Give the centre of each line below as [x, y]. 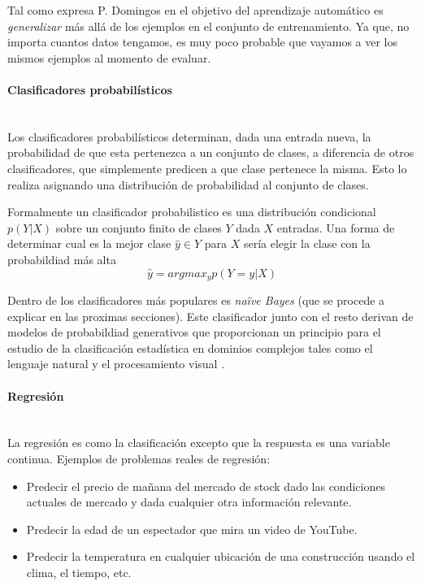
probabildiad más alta [62, 259]
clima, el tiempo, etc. [79, 572]
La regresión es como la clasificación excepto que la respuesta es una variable [199, 443]
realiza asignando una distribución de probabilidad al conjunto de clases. [188, 184]
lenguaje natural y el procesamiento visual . [116, 364]
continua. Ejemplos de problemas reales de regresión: [139, 458]
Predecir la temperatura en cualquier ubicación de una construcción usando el [221, 556]
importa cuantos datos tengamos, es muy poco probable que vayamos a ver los [203, 42]
